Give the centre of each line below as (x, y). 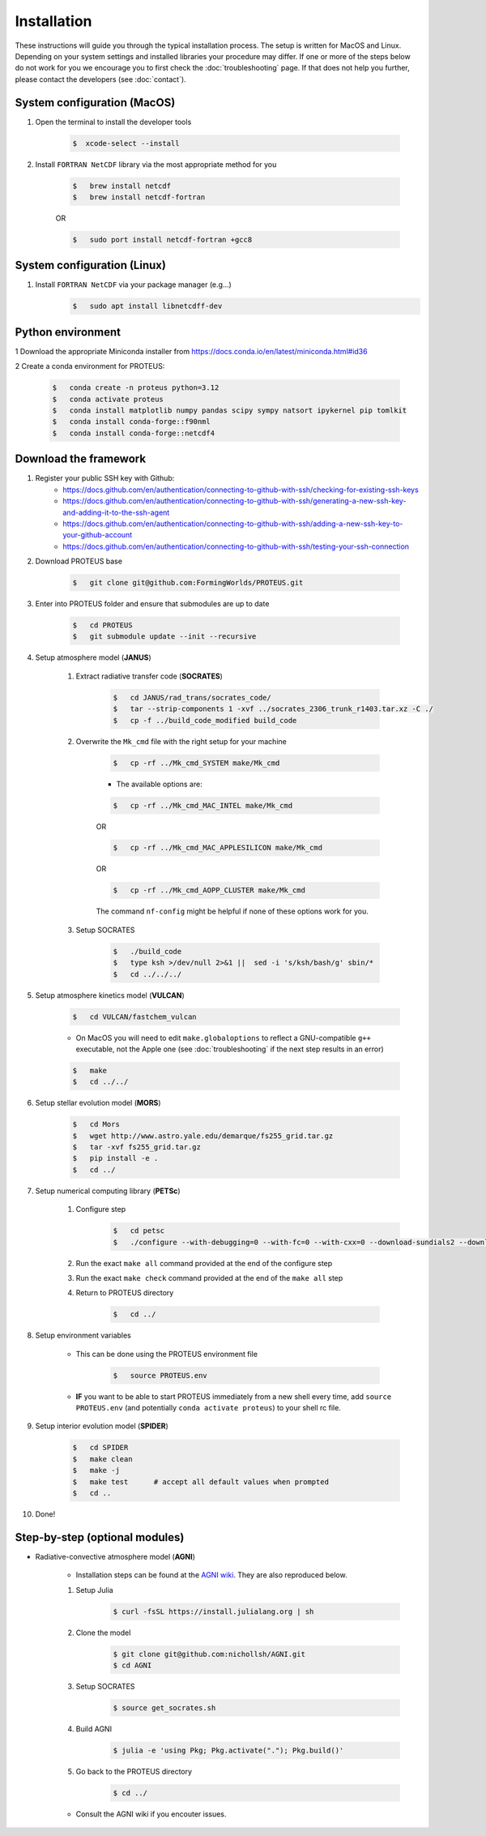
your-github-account (98, 535)
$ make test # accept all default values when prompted (201, 1482)
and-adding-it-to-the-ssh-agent (116, 512)
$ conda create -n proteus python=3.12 (136, 388)
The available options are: (159, 784)
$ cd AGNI (132, 1665)
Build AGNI (94, 1729)
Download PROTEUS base (79, 561)
